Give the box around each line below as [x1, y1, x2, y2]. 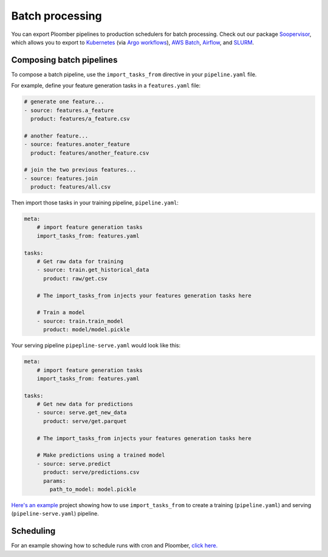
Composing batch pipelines [11, 55, 118, 65]
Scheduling [11, 526, 56, 536]
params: [43, 477, 66, 484]
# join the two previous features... [24, 166, 137, 173]
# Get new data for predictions [36, 401, 134, 408]
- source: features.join [24, 175, 98, 182]
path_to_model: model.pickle [49, 486, 137, 492]
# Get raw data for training [36, 258, 124, 265]
